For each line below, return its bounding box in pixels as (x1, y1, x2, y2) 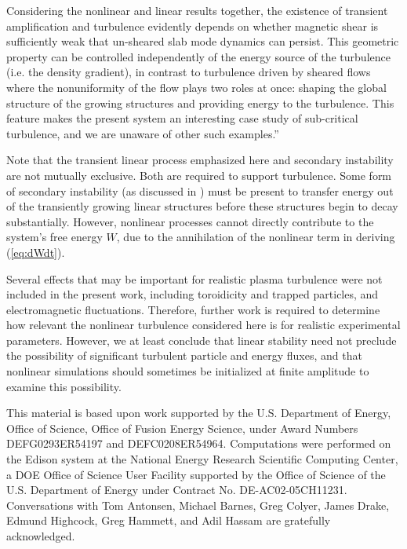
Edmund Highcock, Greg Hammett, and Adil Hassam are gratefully (6, 512, 331, 529)
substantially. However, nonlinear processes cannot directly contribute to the (6, 213, 374, 229)
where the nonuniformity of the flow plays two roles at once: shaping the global (6, 79, 387, 95)
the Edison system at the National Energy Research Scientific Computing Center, (6, 451, 398, 467)
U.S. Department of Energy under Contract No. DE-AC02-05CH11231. (6, 481, 347, 498)
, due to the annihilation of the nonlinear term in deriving (116, 229, 395, 245)
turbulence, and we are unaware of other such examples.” (6, 125, 279, 141)
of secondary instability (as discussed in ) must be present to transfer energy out (6, 182, 394, 199)
